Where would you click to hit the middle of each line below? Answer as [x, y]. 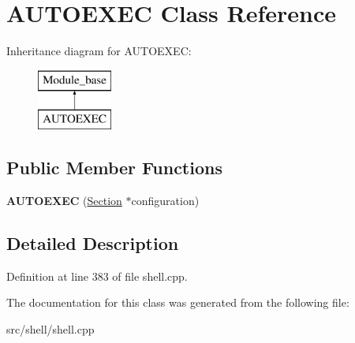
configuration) [165, 201]
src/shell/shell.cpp [50, 329]
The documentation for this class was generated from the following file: [178, 302]
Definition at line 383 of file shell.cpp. [97, 276]
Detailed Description [93, 243]
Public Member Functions [114, 168]
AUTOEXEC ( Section [64, 201]
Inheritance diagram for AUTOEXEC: [99, 51]
